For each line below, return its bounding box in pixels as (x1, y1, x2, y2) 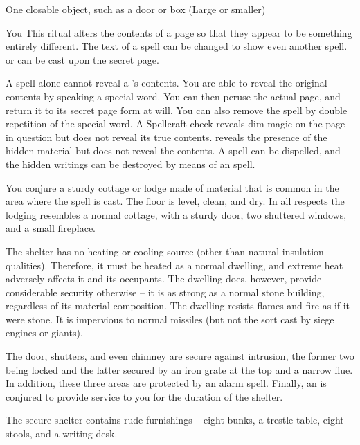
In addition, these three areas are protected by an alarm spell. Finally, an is (6, 376, 327, 390)
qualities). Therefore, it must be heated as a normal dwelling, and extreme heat (6, 257, 343, 272)
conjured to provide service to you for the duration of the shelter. (6, 389, 283, 403)
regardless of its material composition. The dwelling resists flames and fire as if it (6, 298, 350, 313)
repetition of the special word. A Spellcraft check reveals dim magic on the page (6, 116, 345, 131)
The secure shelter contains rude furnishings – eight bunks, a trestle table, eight (6, 412, 344, 427)
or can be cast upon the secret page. (6, 52, 159, 66)
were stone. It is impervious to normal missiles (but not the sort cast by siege (6, 311, 334, 326)
